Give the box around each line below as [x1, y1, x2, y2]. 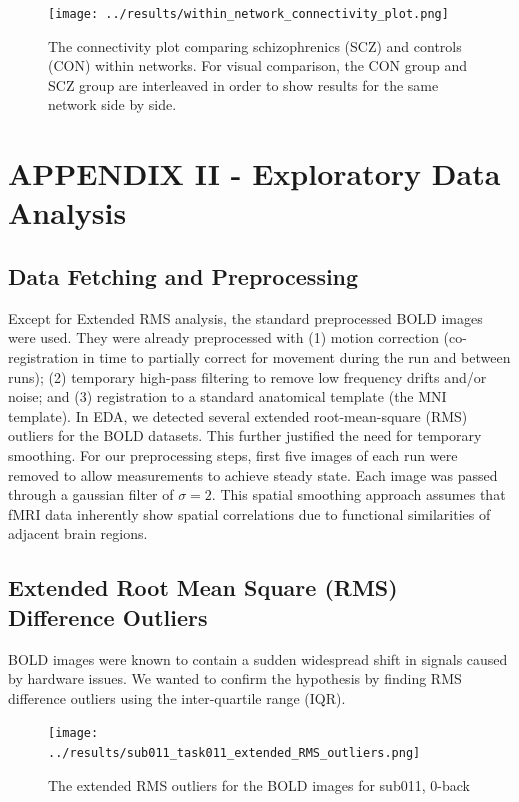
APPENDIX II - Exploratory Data [8, 153, 501, 194]
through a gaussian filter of [8, 484, 174, 505]
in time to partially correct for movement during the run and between [82, 346, 511, 367]
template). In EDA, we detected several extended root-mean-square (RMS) [8, 405, 468, 426]
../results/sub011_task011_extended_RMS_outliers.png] [48, 745, 421, 760]
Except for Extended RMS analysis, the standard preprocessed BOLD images [8, 307, 483, 328]
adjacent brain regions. [8, 523, 148, 544]
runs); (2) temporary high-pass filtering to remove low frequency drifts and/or [8, 366, 487, 387]
